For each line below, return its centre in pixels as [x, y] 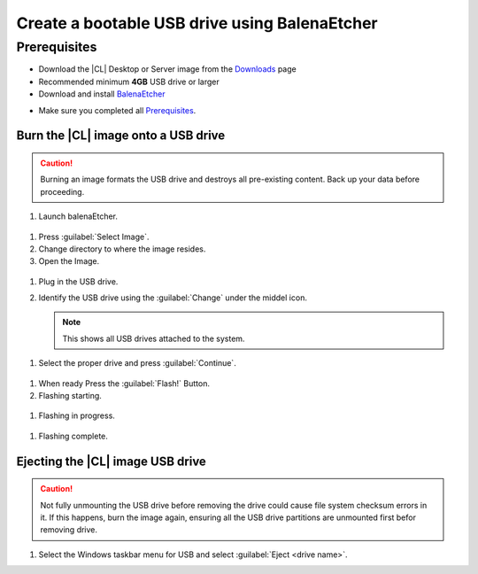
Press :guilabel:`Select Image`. [94, 237]
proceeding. [62, 191]
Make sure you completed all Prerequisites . [117, 110]
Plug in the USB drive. [78, 281]
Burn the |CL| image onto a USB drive [121, 136]
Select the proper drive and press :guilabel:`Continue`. [137, 363]
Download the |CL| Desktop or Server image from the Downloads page [167, 69]
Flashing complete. [73, 436]
